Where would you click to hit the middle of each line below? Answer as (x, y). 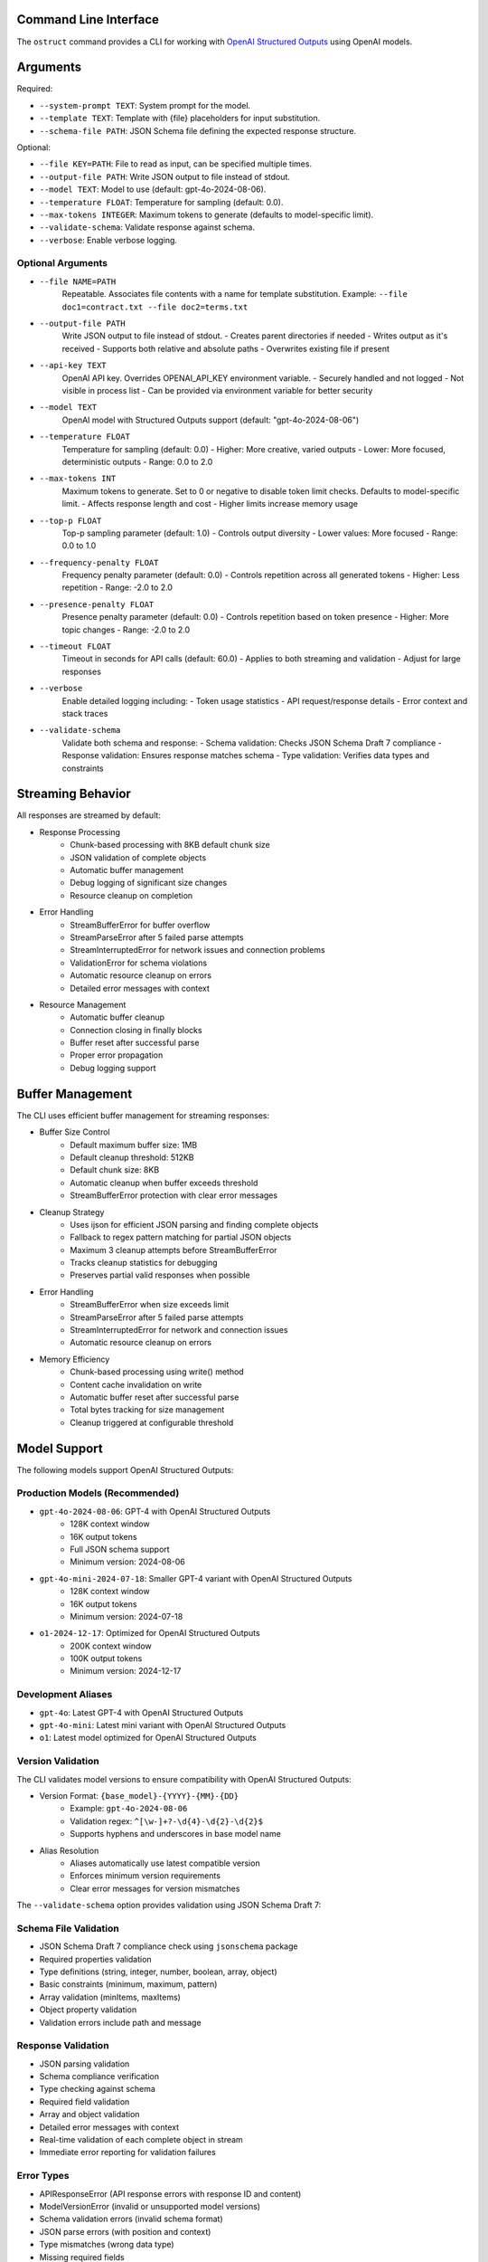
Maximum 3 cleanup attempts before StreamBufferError (174, 1250)
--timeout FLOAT (75, 646)
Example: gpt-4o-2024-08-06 (129, 1809)
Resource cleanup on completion (131, 895)
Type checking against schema (97, 2089)
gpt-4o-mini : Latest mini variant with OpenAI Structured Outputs (163, 1725)
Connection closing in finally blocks (136, 1030)
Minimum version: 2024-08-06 (127, 1562)
